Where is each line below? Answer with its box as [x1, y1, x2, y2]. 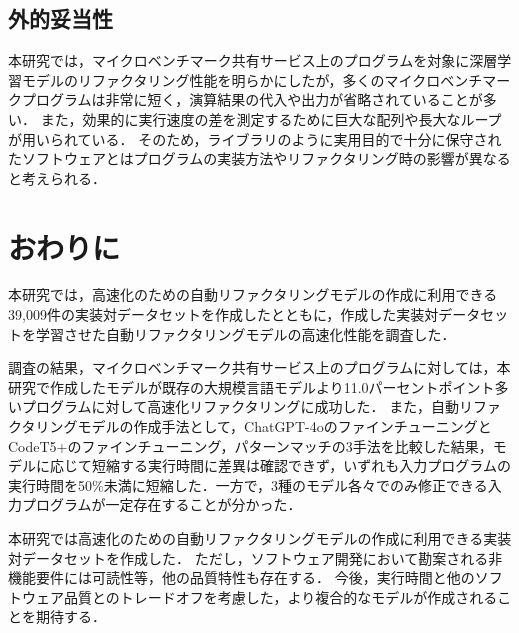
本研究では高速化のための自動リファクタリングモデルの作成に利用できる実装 [8, 528, 512, 549]
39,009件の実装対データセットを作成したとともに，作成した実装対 [8, 304, 439, 325]
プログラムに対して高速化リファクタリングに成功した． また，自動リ [21, 396, 473, 417]
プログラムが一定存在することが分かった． [21, 494, 302, 515]
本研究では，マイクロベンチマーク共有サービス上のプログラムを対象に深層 [8, 50, 498, 71]
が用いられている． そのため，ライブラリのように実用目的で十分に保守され [8, 128, 502, 149]
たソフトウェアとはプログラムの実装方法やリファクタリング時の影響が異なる [8, 148, 511, 169]
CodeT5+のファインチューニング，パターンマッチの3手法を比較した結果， [8, 435, 493, 456]
